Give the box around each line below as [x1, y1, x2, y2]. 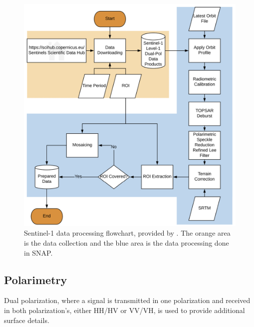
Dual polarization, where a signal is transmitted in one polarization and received [4, 295, 251, 306]
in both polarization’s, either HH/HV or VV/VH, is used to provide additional [4, 305, 245, 316]
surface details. [4, 315, 49, 325]
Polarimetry [4, 272, 67, 287]
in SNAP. [24, 247, 53, 258]
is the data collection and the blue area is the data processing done [24, 238, 229, 248]
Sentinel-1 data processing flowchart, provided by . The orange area [24, 228, 231, 238]
